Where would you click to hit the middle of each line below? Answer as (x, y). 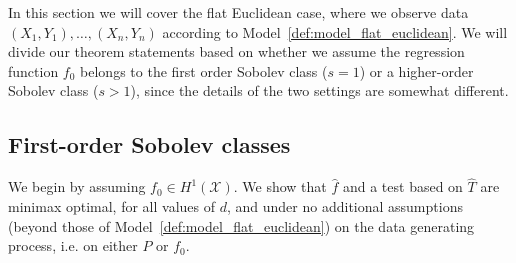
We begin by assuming (77, 186)
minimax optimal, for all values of (112, 205)
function (33, 70)
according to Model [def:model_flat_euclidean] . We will (335, 31)
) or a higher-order (416, 70)
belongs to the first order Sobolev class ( (204, 70)
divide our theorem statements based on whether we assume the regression (236, 51)
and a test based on (402, 186)
